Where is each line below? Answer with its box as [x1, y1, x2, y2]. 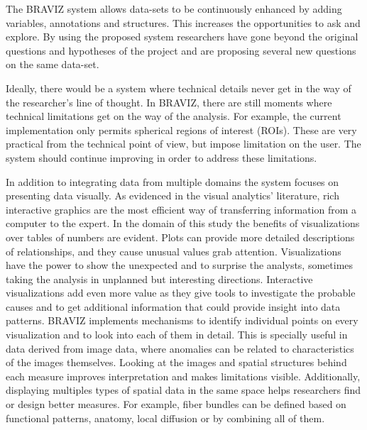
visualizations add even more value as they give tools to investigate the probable [6, 285, 356, 300]
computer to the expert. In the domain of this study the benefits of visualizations [6, 216, 360, 231]
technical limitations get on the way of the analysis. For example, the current [6, 109, 341, 123]
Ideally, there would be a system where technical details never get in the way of [6, 80, 351, 95]
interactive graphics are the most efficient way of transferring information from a [6, 202, 357, 216]
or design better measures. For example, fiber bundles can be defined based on [6, 397, 346, 412]
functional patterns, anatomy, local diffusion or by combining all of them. [6, 410, 325, 425]
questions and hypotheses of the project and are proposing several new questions [6, 43, 356, 57]
